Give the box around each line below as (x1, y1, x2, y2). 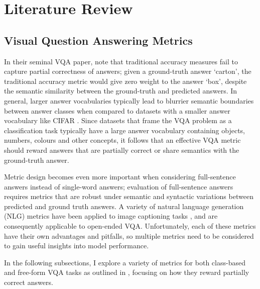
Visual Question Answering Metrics (4, 32, 193, 48)
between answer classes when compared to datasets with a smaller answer (4, 105, 230, 116)
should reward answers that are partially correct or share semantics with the (4, 144, 239, 155)
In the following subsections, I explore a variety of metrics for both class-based (4, 257, 245, 267)
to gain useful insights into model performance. (4, 240, 149, 251)
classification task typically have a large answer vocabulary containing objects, (4, 125, 245, 135)
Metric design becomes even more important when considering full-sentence (4, 171, 236, 182)
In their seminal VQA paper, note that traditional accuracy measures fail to (4, 56, 238, 66)
